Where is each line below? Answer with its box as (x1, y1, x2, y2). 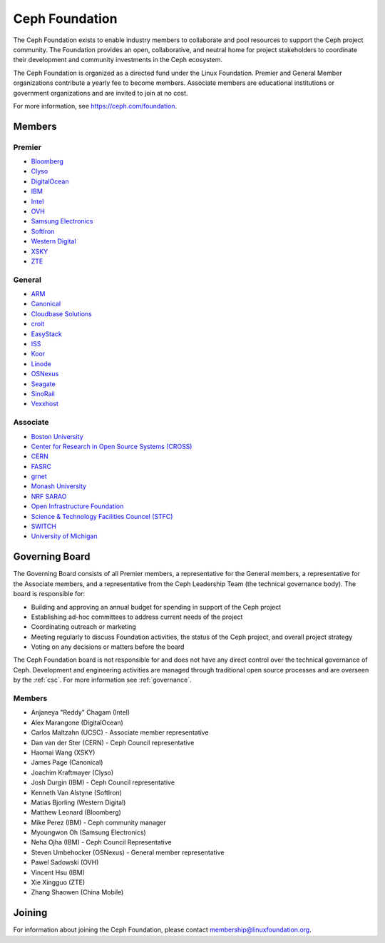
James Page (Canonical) (31, 758, 103, 767)
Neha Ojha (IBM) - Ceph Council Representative (31, 838, 172, 847)
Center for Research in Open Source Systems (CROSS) (31, 442, 192, 450)
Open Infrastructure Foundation (31, 502, 124, 510)
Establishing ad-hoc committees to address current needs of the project (31, 612, 243, 621)
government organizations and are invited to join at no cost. (13, 89, 188, 97)
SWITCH (31, 522, 56, 531)
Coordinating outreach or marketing (31, 622, 137, 631)
